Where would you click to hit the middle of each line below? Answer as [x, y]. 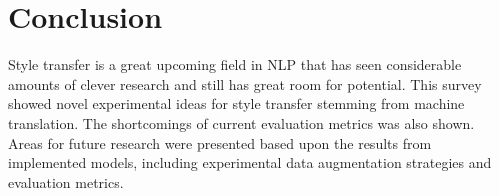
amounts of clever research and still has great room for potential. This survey [245, 83]
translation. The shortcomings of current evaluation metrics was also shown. [241, 122]
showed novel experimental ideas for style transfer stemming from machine [236, 103]
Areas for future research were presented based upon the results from [220, 142]
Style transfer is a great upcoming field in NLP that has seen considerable [235, 64]
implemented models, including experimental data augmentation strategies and [250, 162]
